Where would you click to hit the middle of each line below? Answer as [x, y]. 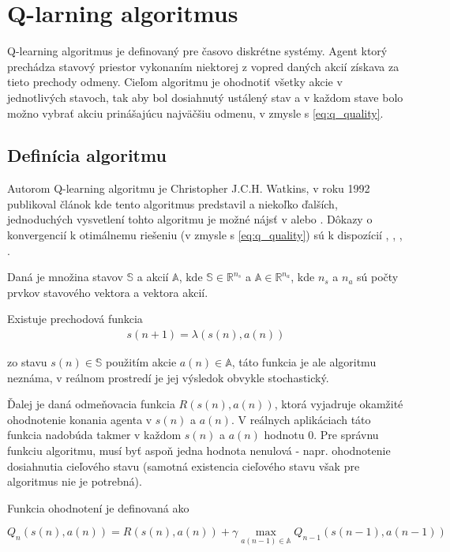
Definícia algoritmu [87, 155]
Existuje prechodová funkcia [75, 319]
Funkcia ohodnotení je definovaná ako [98, 507]
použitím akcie [141, 362]
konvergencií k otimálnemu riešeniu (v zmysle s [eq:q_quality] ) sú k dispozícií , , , [205, 235]
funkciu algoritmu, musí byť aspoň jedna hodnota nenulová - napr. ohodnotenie [199, 451]
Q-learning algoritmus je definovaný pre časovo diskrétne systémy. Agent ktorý [197, 51]
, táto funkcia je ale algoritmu [304, 362]
